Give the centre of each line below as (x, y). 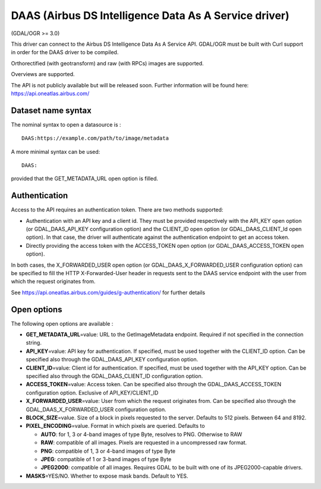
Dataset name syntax (51, 110)
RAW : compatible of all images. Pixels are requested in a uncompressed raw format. (144, 443)
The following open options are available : (62, 323)
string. (34, 343)
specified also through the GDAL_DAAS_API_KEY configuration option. (112, 359)
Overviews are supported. (43, 74)
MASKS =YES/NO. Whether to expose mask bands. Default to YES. (107, 476)
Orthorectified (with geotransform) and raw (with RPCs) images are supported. (108, 63)
